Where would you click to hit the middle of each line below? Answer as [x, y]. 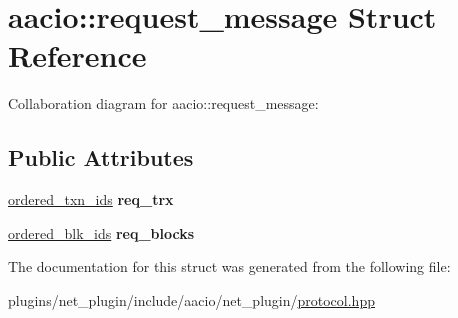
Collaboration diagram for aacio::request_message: [163, 103]
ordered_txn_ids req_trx [91, 199]
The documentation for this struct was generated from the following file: [229, 266]
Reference [77, 55]
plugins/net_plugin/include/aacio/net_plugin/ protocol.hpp [191, 299]
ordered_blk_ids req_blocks [101, 232]
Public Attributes [101, 157]
